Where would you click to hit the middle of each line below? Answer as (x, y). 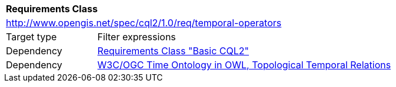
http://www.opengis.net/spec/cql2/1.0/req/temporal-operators (144, 23)
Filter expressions (137, 37)
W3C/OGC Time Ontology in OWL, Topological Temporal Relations (244, 65)
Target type (31, 37)
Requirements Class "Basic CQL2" (173, 51)
